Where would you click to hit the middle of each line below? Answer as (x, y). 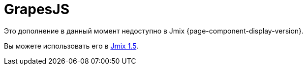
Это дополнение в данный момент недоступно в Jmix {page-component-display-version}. (154, 31)
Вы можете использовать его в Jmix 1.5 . (71, 46)
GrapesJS (37, 9)
